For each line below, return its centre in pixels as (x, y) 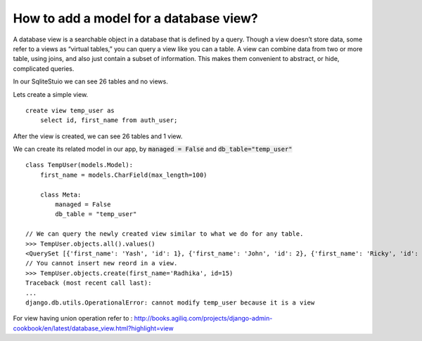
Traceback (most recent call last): (89, 283)
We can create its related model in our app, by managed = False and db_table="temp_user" (153, 149)
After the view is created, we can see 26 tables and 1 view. (98, 136)
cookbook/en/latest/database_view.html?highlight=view (93, 328)
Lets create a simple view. (51, 94)
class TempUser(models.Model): (79, 165)
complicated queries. (44, 68)
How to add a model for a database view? (135, 18)
